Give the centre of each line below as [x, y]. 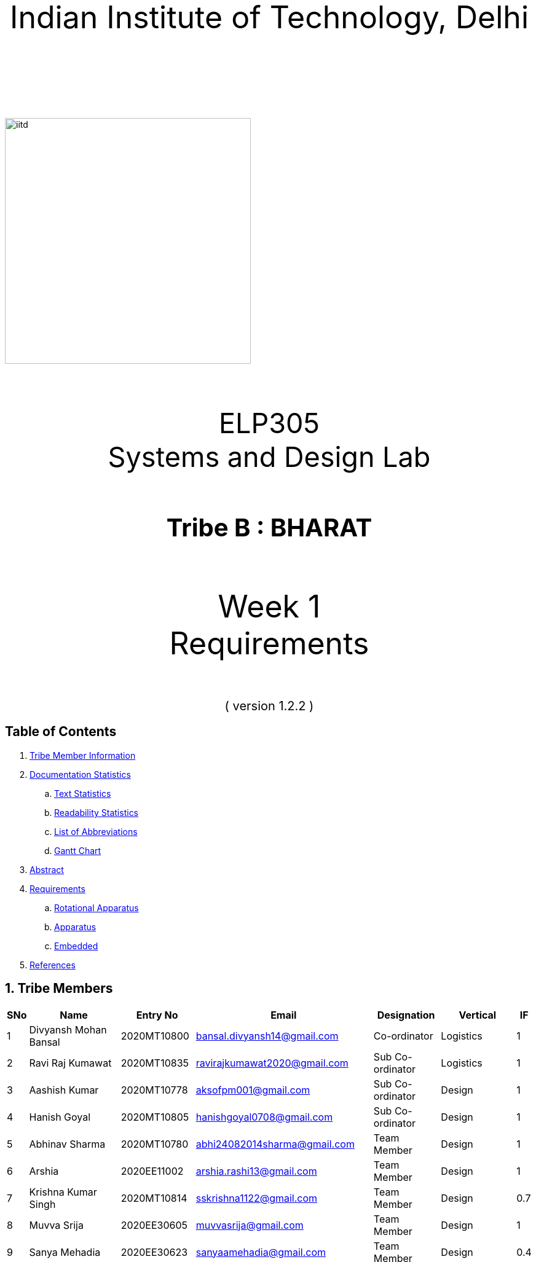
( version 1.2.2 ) [269, 706]
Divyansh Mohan [68, 1029]
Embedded [76, 946]
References [53, 965]
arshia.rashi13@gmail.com [256, 1171]
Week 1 [269, 606]
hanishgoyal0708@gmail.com [264, 1117]
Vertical [478, 1015]
